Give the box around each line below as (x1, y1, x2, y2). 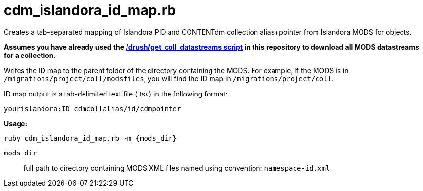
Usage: (4, 119, 28, 128)
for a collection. (4, 51, 56, 59)
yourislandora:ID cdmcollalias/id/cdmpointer (4, 104, 181, 113)
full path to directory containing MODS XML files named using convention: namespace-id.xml (23, 163, 330, 172)
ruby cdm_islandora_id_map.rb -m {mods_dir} (4, 134, 177, 142)
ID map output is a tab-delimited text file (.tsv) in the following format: (4, 89, 228, 98)
